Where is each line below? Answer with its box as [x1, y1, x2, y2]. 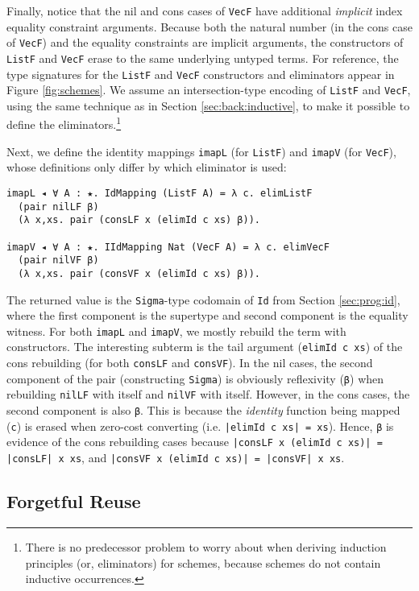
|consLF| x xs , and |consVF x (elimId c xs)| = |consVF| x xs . [6, 449, 345, 466]
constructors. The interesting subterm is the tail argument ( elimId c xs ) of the [6, 338, 403, 355]
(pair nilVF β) [18, 254, 99, 267]
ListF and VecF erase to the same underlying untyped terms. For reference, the [6, 49, 399, 66]
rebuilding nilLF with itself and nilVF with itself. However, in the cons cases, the [6, 386, 410, 403]
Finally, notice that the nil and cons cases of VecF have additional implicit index [6, 2, 403, 19]
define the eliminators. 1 [6, 114, 122, 133]
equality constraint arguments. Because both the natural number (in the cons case [6, 18, 413, 35]
